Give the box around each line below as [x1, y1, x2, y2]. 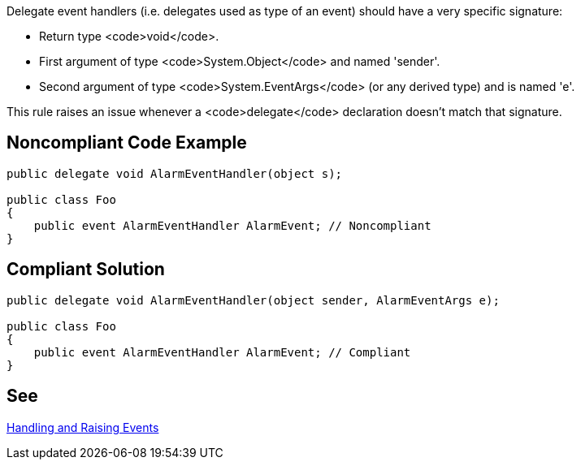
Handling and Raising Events [7, 420, 159, 434]
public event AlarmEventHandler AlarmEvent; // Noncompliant [33, 218, 431, 232]
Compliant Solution [7, 259, 165, 280]
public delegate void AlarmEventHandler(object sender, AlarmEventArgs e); [7, 293, 500, 307]
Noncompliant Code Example [7, 132, 247, 153]
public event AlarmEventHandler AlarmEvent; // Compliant [33, 345, 411, 359]
